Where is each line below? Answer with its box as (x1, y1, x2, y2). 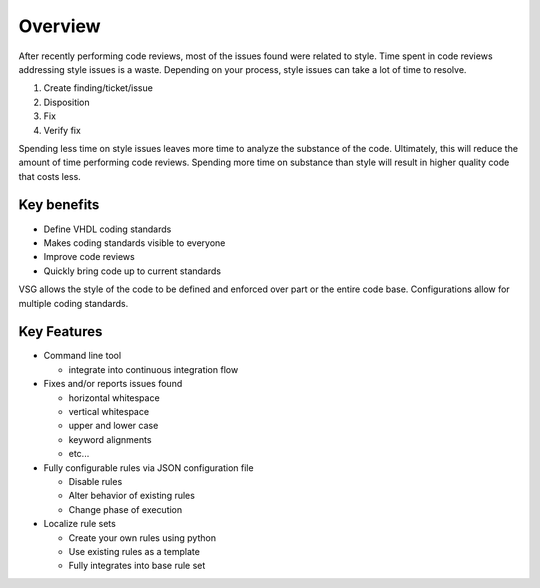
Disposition (43, 96, 90, 108)
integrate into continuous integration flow (68, 363, 239, 375)
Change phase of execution (68, 503, 183, 515)
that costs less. (18, 170, 82, 182)
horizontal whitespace (68, 391, 160, 404)
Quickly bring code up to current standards (43, 265, 222, 277)
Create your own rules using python (68, 531, 217, 544)
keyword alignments (68, 433, 152, 445)
